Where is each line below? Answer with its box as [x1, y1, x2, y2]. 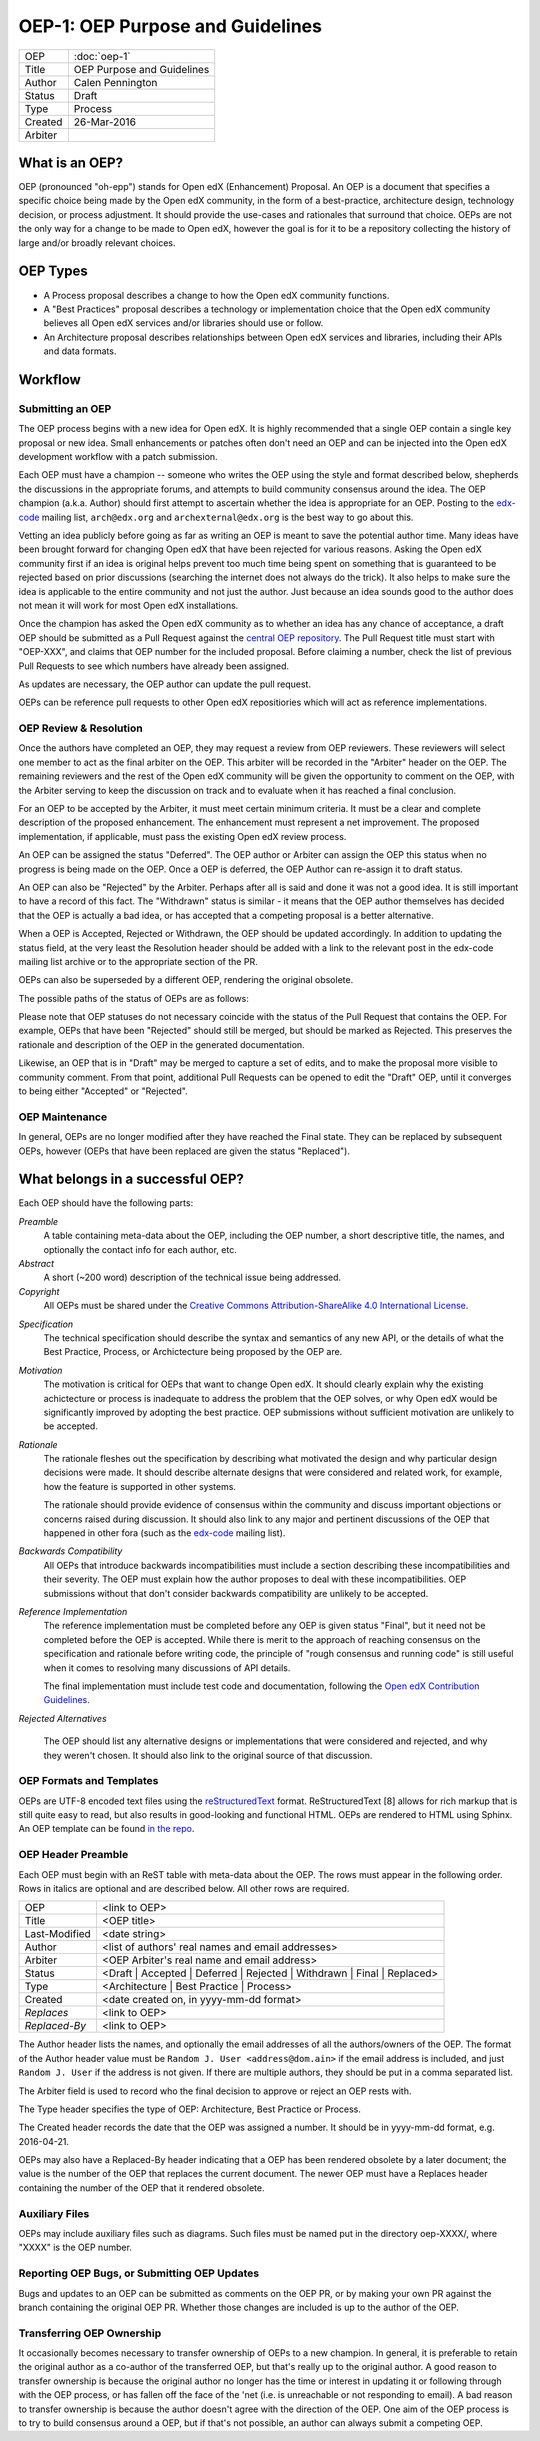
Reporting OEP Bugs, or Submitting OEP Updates [18, 2266, 260, 2280]
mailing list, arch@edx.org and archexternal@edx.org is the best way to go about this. [41, 511, 414, 523]
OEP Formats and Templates [18, 1774, 159, 1788]
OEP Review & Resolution [18, 721, 144, 735]
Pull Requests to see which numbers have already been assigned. [18, 660, 290, 672]
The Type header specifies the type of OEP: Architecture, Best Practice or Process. [18, 2103, 362, 2115]
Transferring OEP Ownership [18, 2326, 162, 2340]
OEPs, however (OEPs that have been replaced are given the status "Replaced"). [18, 1145, 350, 1157]
